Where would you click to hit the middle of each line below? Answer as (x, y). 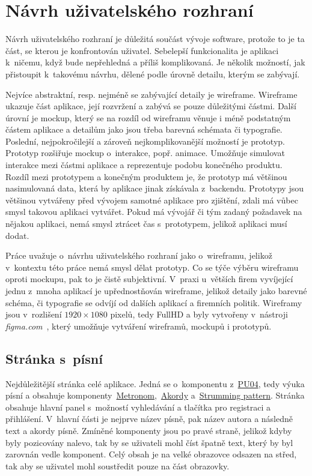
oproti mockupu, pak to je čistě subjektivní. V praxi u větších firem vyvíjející (149, 279)
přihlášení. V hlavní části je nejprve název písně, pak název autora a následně (149, 419)
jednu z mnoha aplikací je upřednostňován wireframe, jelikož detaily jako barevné (156, 291)
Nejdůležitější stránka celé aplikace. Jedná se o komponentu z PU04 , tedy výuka (155, 383)
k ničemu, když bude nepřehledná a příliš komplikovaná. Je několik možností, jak (155, 62)
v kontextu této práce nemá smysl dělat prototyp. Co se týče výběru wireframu (152, 267)
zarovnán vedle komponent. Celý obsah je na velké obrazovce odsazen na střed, (151, 454)
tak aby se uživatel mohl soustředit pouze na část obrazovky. (118, 465)
